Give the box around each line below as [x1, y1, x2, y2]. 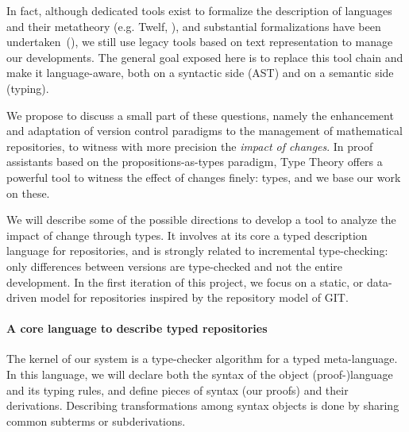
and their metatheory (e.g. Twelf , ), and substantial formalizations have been [6, 17, 381, 34]
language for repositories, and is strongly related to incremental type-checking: [6, 242, 388, 259]
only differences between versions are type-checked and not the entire [6, 257, 343, 274]
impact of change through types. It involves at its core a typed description [6, 226, 368, 243]
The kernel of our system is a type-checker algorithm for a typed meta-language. [6, 350, 398, 367]
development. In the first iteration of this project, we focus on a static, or [6, 273, 364, 290]
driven [6, 289, 37, 306]
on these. [6, 184, 50, 201]
